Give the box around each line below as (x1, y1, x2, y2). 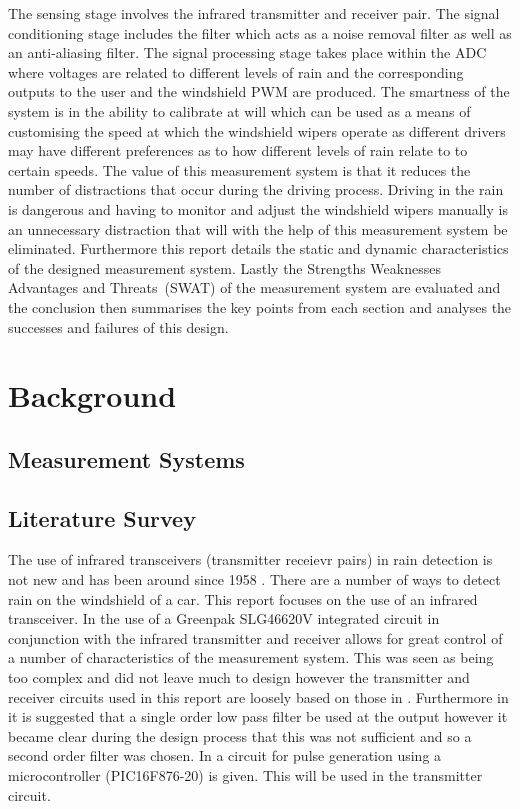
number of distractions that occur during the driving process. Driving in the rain (8, 179, 504, 200)
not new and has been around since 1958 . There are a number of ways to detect (8, 569, 501, 590)
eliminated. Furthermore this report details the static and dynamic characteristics (8, 238, 509, 259)
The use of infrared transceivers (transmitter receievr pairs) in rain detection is (8, 549, 493, 570)
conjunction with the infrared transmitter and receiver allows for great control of (8, 627, 503, 648)
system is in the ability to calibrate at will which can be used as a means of (8, 100, 471, 121)
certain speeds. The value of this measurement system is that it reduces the (8, 159, 471, 180)
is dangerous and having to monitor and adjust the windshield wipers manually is (8, 198, 508, 219)
